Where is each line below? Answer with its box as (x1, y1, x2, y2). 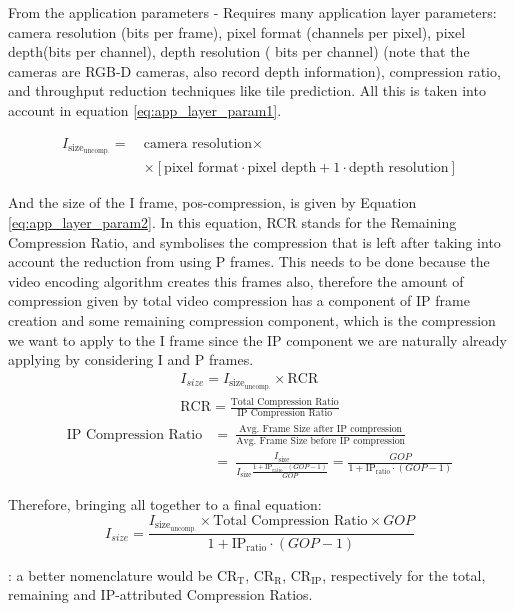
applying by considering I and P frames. (8, 349, 254, 370)
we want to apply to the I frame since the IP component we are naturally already (8, 329, 507, 350)
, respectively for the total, (322, 564, 486, 585)
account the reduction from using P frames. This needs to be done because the (8, 251, 490, 272)
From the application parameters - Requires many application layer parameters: (8, 2, 497, 22)
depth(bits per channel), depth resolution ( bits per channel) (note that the (8, 41, 470, 62)
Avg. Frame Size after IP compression (239, 424, 403, 435)
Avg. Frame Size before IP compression (236, 436, 406, 447)
